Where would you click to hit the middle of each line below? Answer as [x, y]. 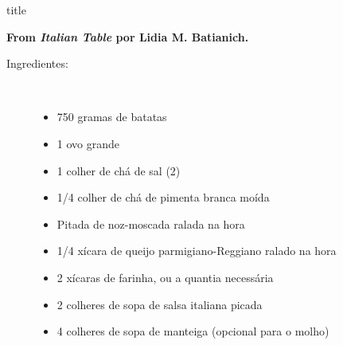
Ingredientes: [37, 63]
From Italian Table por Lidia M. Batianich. [128, 36]
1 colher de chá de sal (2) [119, 170]
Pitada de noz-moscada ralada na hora [151, 223]
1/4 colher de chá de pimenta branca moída [163, 197]
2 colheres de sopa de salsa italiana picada [160, 304]
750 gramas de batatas [112, 117]
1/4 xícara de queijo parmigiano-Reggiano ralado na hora [197, 251]
